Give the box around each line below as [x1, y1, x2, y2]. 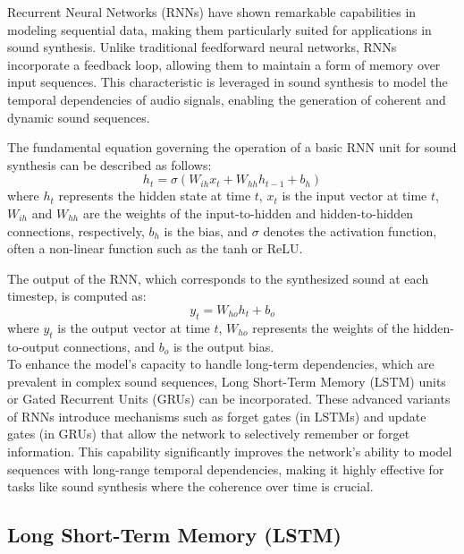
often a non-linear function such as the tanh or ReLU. [7, 239, 303, 258]
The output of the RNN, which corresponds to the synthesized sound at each [7, 268, 429, 287]
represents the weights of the [252, 318, 409, 337]
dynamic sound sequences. [7, 107, 150, 126]
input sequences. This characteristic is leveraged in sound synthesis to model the [7, 72, 448, 91]
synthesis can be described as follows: [7, 155, 212, 174]
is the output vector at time [57, 318, 210, 337]
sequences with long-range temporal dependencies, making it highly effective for [7, 459, 444, 478]
